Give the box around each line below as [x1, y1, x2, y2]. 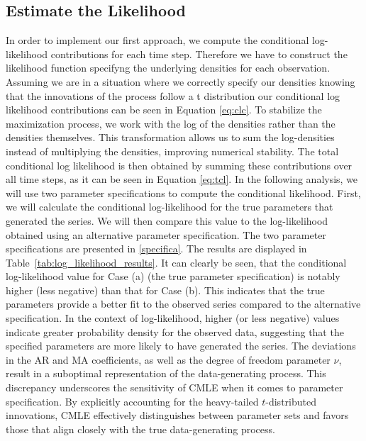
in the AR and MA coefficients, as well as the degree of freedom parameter [6, 352, 331, 367]
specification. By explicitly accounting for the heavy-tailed [6, 393, 259, 408]
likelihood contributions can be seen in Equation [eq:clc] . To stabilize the [6, 102, 322, 117]
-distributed [265, 393, 316, 408]
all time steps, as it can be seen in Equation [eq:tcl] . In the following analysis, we [6, 172, 358, 186]
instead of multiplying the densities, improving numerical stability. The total [6, 143, 339, 158]
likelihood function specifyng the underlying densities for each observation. [6, 60, 331, 75]
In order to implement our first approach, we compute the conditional [6, 33, 309, 48]
